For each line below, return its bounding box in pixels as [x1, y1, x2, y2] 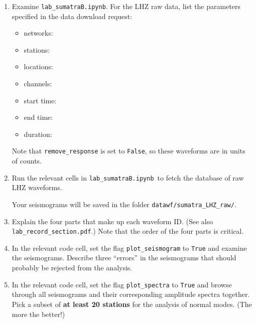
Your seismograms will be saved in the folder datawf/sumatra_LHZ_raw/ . [12, 199, 236, 209]
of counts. [12, 155, 42, 166]
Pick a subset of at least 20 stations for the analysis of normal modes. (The [12, 298, 252, 309]
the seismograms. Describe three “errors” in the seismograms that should [12, 252, 236, 263]
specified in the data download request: [12, 11, 133, 21]
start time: [24, 95, 57, 105]
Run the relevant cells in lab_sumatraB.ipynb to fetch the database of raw [12, 172, 244, 183]
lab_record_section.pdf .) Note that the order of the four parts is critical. [12, 226, 244, 236]
